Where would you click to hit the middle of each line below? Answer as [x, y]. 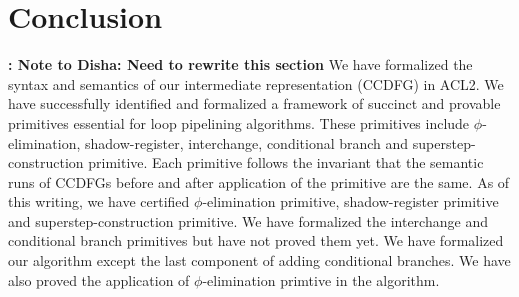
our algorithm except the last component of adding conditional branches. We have [259, 260]
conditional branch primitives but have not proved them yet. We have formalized [256, 240]
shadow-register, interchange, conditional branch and [247, 142]
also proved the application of [99, 279]
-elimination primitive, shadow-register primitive [350, 201]
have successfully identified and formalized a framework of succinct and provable [254, 103]
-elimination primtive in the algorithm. [321, 279]
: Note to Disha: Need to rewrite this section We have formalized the [240, 64]
